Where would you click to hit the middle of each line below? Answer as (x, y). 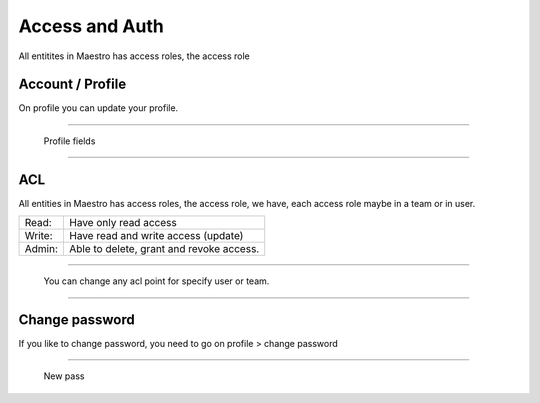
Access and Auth (91, 26)
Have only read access (123, 223)
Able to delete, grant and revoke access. (164, 249)
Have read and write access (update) (156, 236)
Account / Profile (72, 84)
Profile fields (69, 141)
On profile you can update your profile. (98, 108)
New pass (64, 376)
